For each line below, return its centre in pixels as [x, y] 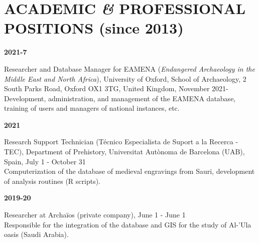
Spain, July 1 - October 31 [45, 161]
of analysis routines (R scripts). [52, 181]
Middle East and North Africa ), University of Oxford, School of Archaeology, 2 [125, 78]
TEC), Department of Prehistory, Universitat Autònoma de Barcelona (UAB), [124, 152]
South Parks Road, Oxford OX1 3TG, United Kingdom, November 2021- [116, 88]
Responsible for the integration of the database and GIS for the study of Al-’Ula [128, 224]
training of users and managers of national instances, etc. [92, 108]
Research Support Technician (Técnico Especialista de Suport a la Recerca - [121, 142]
